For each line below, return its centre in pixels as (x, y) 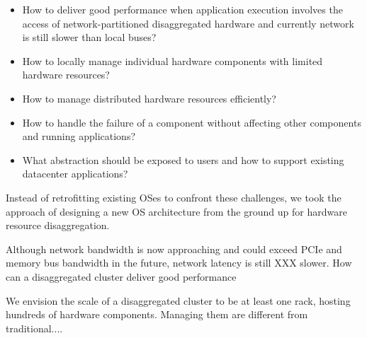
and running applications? (79, 136)
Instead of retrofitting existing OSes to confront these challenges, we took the (174, 197)
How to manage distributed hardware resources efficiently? (149, 98)
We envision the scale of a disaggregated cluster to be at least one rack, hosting (178, 300)
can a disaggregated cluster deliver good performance (121, 276)
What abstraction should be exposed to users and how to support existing (183, 159)
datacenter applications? (75, 174)
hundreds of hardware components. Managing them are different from (157, 314)
